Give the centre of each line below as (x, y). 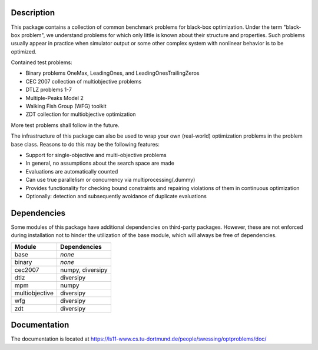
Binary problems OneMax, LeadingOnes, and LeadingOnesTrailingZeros (112, 73)
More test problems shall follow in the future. (65, 125)
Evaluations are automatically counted (72, 171)
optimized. (24, 51)
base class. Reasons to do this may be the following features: (85, 144)
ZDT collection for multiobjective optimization (81, 114)
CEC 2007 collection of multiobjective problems (84, 81)
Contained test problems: (42, 62)
